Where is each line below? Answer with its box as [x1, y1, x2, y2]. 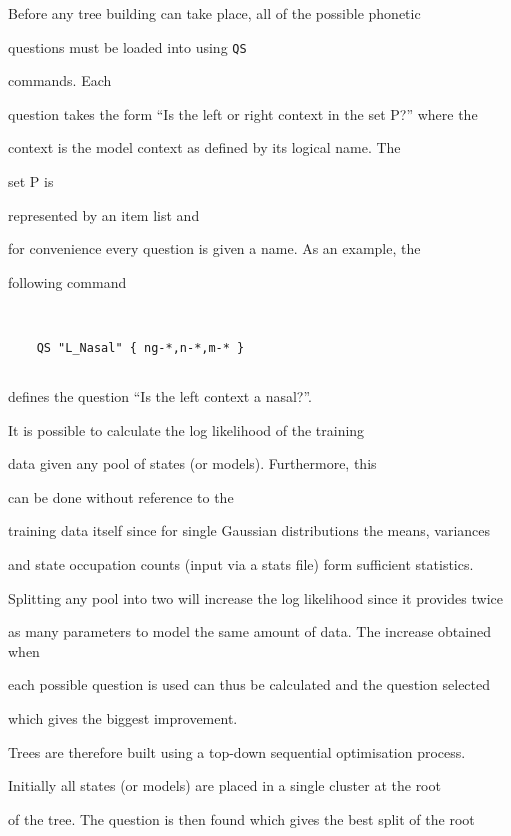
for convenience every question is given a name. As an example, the [8, 238, 421, 259]
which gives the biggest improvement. [8, 707, 238, 728]
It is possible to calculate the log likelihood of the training [8, 419, 365, 440]
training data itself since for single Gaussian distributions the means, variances [8, 520, 491, 541]
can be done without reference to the [8, 486, 234, 507]
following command [8, 271, 127, 292]
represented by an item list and [8, 204, 200, 225]
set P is [8, 171, 54, 192]
